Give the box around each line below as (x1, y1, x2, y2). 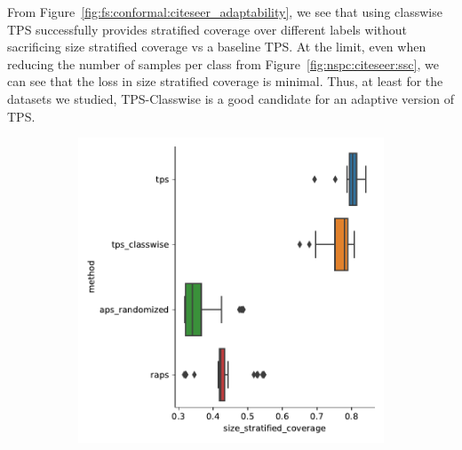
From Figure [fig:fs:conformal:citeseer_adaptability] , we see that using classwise (7, 3, 442, 20)
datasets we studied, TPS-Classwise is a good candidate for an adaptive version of (7, 89, 454, 107)
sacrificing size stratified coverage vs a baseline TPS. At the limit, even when (7, 37, 426, 56)
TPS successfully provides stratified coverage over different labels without (7, 20, 408, 38)
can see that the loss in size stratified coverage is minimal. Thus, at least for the (7, 72, 443, 91)
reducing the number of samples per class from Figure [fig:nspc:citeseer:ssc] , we (7, 54, 439, 73)
